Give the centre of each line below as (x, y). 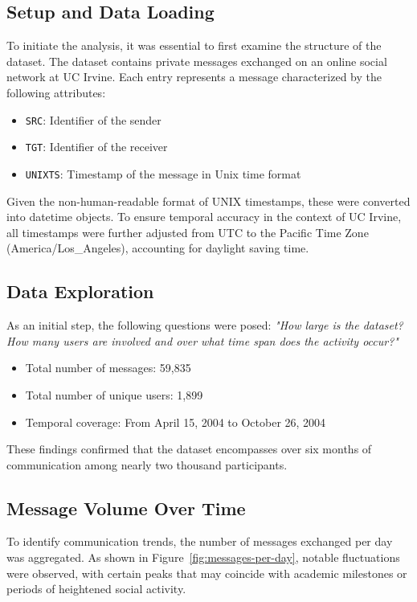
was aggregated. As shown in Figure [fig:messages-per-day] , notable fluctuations (203, 557)
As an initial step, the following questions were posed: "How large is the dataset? (205, 325)
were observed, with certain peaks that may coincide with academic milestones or (207, 573)
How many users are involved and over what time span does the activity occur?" (202, 340)
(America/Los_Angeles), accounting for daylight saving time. (158, 248)
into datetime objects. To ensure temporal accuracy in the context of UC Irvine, (204, 217)
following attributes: (56, 92)
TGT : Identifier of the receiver (96, 147)
